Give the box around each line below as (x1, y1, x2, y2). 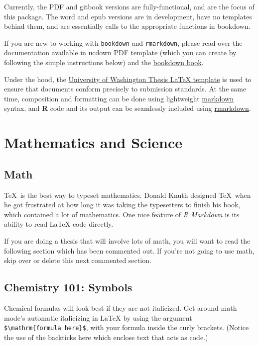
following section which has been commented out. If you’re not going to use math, (4, 245, 255, 256)
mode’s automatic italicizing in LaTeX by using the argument (4, 312, 192, 323)
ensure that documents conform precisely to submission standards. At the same (4, 84, 247, 94)
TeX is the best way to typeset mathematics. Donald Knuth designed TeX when (4, 189, 251, 200)
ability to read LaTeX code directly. (4, 219, 114, 229)
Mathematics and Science (4, 132, 183, 153)
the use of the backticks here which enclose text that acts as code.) (4, 332, 208, 342)
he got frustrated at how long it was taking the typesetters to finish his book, (4, 199, 241, 210)
